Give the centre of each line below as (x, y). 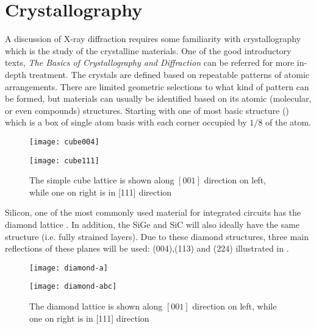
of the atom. (288, 122)
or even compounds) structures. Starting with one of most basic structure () (147, 110)
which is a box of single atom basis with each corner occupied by (126, 122)
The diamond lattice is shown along (96, 306)
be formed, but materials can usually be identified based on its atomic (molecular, (158, 98)
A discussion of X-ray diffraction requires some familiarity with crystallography (153, 39)
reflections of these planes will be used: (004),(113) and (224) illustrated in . (147, 248)
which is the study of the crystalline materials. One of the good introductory (148, 50)
